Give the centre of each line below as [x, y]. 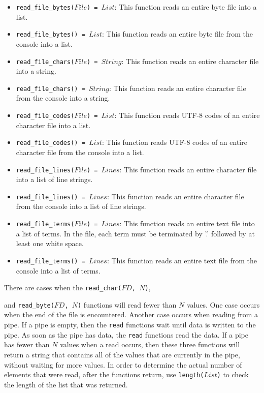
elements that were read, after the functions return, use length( [104, 374]
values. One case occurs [223, 304]
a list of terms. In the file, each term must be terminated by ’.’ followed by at [135, 233]
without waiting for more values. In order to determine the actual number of [123, 364]
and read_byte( [29, 304]
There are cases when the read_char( [63, 288]
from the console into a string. [63, 98]
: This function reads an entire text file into [187, 223]
